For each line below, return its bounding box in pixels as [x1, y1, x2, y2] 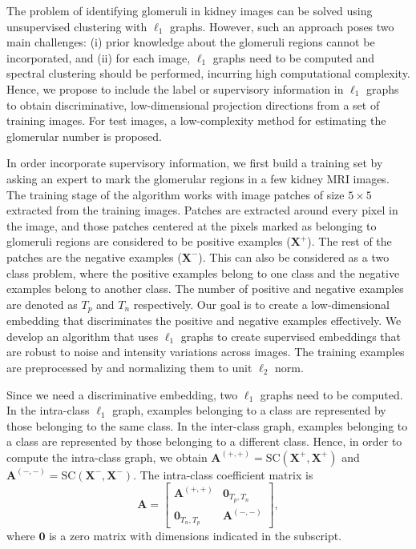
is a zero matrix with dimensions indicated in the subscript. [49, 527, 342, 544]
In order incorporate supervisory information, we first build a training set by [6, 154, 383, 171]
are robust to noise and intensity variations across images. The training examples [6, 343, 405, 360]
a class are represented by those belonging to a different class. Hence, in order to [6, 433, 402, 450]
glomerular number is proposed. [6, 127, 162, 144]
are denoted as [6, 295, 78, 312]
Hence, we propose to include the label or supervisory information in [6, 80, 344, 97]
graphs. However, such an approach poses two [169, 18, 394, 34]
